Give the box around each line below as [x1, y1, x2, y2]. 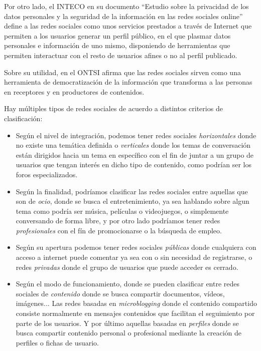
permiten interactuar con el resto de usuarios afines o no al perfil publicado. [4, 50, 237, 60]
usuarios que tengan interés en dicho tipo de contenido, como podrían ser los [16, 159, 251, 170]
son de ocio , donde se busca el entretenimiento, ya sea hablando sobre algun [16, 196, 249, 206]
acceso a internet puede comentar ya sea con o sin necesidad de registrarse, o [16, 252, 252, 262]
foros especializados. [16, 169, 78, 179]
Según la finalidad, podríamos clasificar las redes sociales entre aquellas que [16, 186, 248, 196]
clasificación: [4, 113, 43, 123]
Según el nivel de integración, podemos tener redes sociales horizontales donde [16, 130, 256, 140]
